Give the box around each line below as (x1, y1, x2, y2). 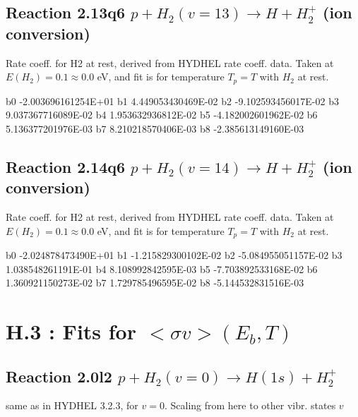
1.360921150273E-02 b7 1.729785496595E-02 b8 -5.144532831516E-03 (6, 275, 304, 290)
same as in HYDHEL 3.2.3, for (6, 398, 138, 413)
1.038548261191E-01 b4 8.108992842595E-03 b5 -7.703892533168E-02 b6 (6, 261, 318, 276)
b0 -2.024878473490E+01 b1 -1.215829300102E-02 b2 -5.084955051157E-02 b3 (6, 248, 342, 262)
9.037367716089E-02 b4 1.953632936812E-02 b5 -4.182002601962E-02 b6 (6, 107, 318, 122)
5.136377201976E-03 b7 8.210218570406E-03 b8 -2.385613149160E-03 (6, 121, 304, 135)
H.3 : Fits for (6, 317, 136, 346)
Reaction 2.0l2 (6, 365, 112, 387)
